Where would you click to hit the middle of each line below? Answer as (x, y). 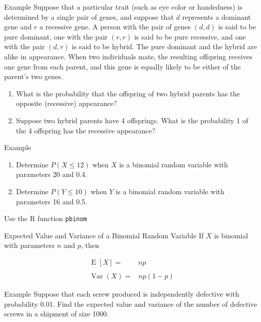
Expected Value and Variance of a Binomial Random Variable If (104, 235)
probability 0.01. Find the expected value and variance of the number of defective (131, 303)
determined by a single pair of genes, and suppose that (89, 16)
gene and (18, 27)
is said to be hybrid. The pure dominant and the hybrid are (164, 46)
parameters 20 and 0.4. (51, 174)
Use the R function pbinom (46, 218)
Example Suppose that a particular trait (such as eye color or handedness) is (123, 7)
